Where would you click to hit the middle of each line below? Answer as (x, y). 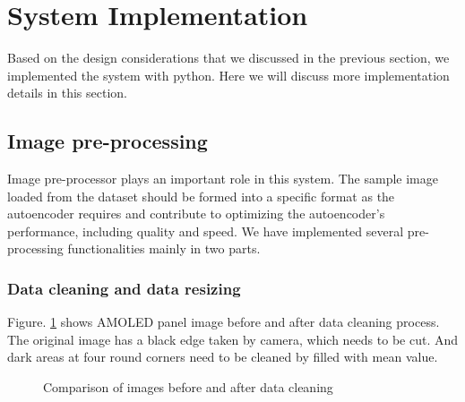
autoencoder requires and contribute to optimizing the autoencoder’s (196, 214)
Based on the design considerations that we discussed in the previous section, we (228, 58)
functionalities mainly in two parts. (164, 248)
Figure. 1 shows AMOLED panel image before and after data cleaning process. (224, 322)
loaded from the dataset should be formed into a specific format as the (201, 196)
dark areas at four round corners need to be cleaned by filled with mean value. (223, 357)
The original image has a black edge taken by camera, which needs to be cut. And (233, 339)
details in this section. (68, 93)
